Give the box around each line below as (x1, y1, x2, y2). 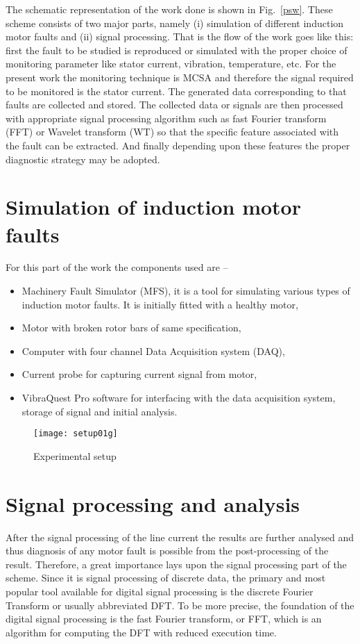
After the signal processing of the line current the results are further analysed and (6, 529, 354, 544)
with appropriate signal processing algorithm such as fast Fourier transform (6, 110, 327, 125)
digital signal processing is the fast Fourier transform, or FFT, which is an (6, 611, 322, 626)
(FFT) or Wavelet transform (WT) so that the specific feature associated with (6, 124, 339, 139)
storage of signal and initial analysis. (22, 404, 178, 418)
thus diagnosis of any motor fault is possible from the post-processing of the (6, 543, 329, 558)
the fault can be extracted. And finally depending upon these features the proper (6, 138, 350, 152)
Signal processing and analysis (6, 489, 300, 518)
